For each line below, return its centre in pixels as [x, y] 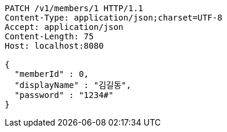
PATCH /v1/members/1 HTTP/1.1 [74, 8]
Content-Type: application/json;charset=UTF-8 [113, 18]
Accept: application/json [64, 27]
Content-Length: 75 [49, 36]
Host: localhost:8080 [54, 46]
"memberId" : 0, [52, 74]
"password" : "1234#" [64, 95]
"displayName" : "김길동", [73, 85]
